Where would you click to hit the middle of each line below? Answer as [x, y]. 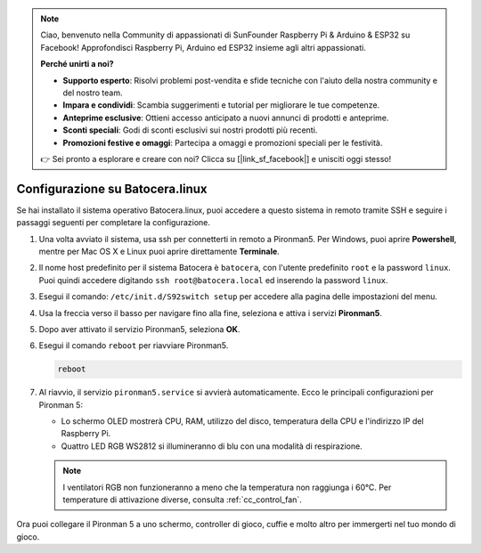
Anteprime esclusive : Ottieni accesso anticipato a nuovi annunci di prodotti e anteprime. [226, 118]
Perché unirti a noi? [77, 64]
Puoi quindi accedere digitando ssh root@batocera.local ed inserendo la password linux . [213, 280]
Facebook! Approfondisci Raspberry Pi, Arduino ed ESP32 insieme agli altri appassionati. [204, 47]
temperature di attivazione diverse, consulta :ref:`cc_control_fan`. [182, 500]
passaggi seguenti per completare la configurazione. [114, 223]
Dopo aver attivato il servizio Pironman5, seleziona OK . [139, 329]
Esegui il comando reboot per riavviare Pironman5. [134, 346]
